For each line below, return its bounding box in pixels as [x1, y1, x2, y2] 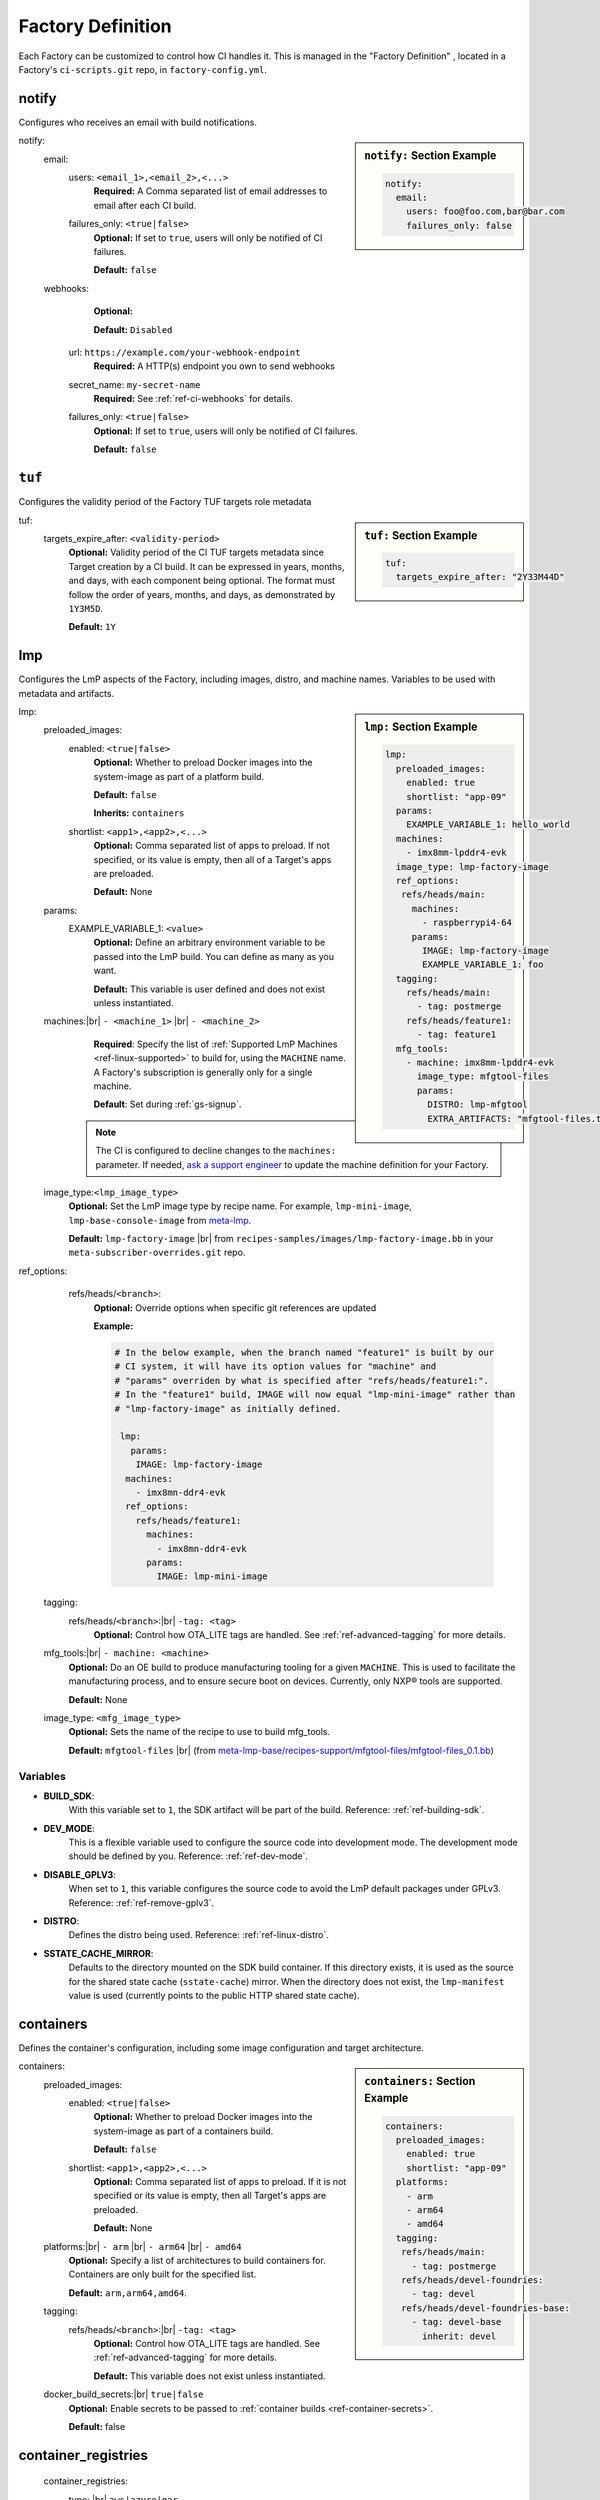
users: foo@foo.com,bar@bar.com [406, 206, 565, 217]
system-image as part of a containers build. [93, 2125, 274, 2137]
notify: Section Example [364, 149, 497, 163]
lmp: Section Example [364, 720, 478, 734]
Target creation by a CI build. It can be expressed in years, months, [68, 560, 345, 572]
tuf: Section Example [364, 528, 478, 542]
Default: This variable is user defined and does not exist [93, 983, 325, 995]
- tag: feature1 [416, 1029, 497, 1040]
